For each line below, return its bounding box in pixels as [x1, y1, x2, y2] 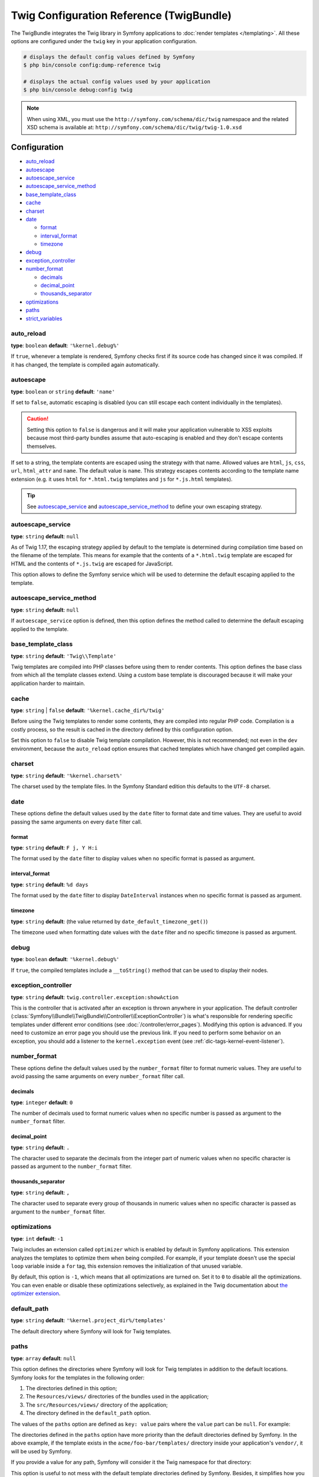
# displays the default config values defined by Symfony [23, 53, 195, 60]
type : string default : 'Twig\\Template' [11, 652, 116, 659]
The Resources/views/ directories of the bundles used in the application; [25, 1393, 209, 1400]
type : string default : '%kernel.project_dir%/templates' [11, 1317, 167, 1324]
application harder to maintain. [11, 679, 86, 687]
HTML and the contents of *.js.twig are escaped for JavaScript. [11, 560, 174, 567]
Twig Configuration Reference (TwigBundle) [11, 9, 232, 22]
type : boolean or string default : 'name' [11, 388, 115, 395]
